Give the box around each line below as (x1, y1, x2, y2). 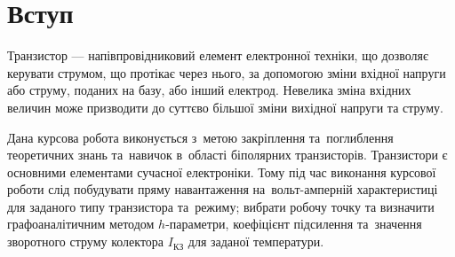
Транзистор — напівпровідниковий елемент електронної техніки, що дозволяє (7, 46, 429, 65)
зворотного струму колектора (7, 232, 164, 251)
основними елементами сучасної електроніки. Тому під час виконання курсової (7, 162, 436, 181)
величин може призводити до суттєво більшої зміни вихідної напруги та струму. (7, 97, 443, 116)
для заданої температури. (188, 232, 324, 251)
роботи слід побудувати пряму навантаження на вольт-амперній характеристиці (7, 180, 438, 199)
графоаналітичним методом (7, 214, 155, 233)
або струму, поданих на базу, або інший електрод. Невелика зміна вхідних (7, 81, 411, 99)
